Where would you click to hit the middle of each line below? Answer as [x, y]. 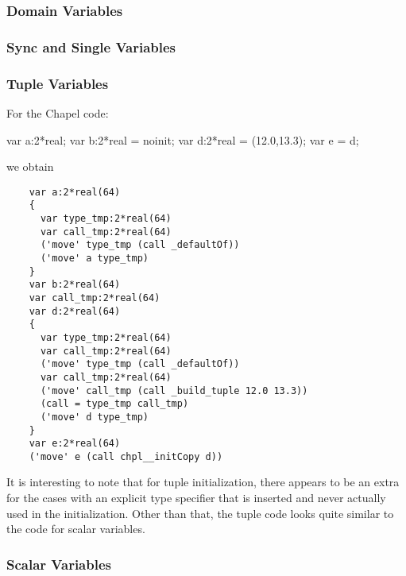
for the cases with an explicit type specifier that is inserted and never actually [196, 498]
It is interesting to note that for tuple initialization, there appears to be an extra [203, 482]
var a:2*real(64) [75, 192]
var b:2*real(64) [75, 285]
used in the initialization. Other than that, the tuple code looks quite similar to [200, 513]
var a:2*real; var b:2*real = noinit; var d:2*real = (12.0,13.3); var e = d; [183, 139]
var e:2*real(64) [75, 444]
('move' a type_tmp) [94, 258]
